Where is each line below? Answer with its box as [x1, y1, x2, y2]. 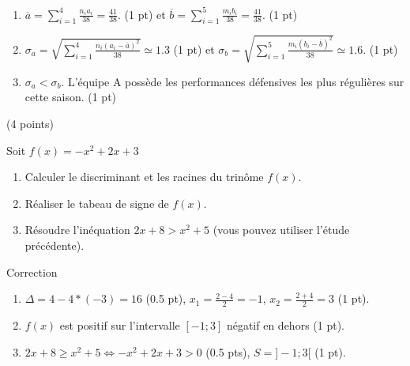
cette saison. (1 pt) [24, 89, 117, 105]
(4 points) [6, 115, 54, 132]
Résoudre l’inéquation [24, 221, 130, 238]
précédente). [24, 237, 85, 253]
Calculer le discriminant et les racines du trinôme [24, 168, 264, 185]
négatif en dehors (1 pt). [226, 317, 344, 334]
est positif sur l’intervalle [59, 317, 180, 334]
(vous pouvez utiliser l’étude [213, 221, 350, 238]
